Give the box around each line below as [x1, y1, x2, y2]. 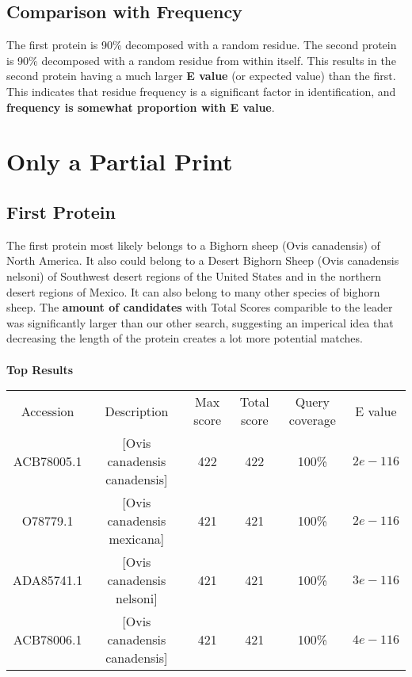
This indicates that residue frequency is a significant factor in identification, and [6, 82, 396, 99]
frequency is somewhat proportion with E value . [6, 98, 275, 115]
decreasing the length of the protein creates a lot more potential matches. [6, 330, 363, 346]
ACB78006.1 [13, 630, 82, 649]
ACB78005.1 [13, 452, 82, 471]
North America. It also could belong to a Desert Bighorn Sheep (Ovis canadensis [6, 252, 399, 269]
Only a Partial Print [6, 145, 233, 178]
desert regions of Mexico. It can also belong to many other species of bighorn [6, 283, 380, 300]
